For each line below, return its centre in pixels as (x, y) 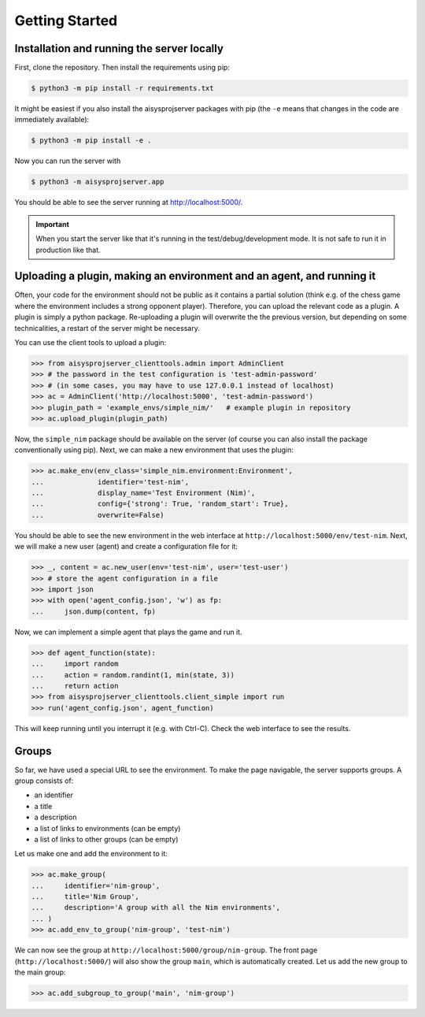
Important (53, 224)
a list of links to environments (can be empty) (107, 828)
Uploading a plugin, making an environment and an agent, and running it (195, 276)
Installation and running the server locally (119, 48)
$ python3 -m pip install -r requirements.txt (122, 88)
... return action (75, 686)
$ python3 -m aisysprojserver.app (98, 182)
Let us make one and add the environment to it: (91, 854)
